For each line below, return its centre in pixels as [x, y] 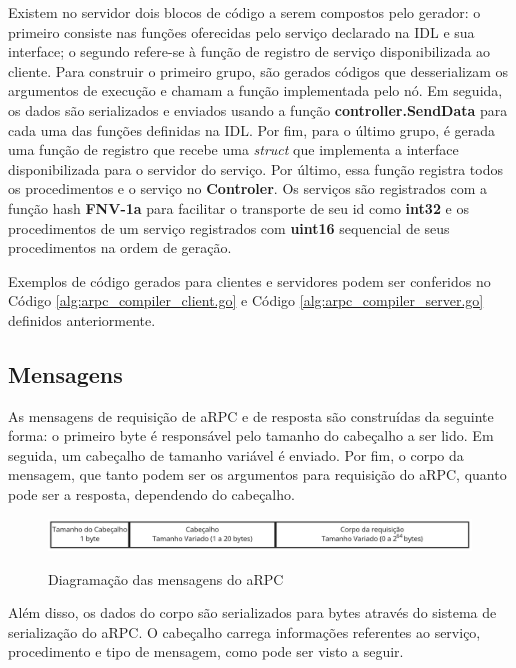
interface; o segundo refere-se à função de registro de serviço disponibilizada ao [249, 51]
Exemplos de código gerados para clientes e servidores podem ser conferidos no [249, 280]
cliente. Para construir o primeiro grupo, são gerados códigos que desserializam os [258, 70]
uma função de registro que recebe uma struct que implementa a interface [233, 149]
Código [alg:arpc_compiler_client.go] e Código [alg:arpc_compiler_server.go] [246, 300]
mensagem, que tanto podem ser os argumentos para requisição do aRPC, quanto [257, 474]
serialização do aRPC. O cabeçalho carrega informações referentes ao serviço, [244, 631]
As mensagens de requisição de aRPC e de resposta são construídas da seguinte [251, 415]
